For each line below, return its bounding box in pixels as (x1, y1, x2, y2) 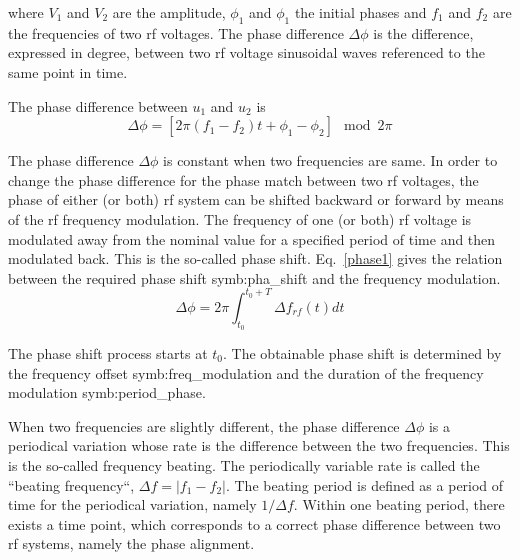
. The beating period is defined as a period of (225, 474, 504, 495)
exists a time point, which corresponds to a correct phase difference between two (8, 513, 501, 534)
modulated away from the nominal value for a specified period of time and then (8, 228, 496, 249)
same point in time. (8, 61, 128, 82)
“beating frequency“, (8, 474, 135, 495)
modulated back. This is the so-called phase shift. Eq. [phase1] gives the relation (8, 248, 503, 269)
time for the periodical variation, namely (8, 494, 257, 515)
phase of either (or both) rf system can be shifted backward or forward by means (8, 189, 504, 210)
